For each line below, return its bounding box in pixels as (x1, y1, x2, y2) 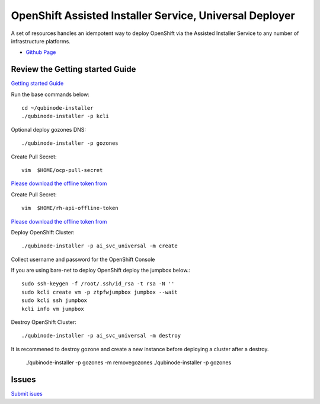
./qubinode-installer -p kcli (21, 113, 110, 120)
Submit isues (11, 390, 43, 397)
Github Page (25, 49, 56, 56)
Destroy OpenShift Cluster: (11, 319, 76, 326)
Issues (11, 374, 36, 385)
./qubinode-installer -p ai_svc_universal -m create (21, 243, 178, 249)
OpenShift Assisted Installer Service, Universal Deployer (11, 9, 296, 22)
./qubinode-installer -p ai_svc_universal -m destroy (21, 332, 181, 339)
